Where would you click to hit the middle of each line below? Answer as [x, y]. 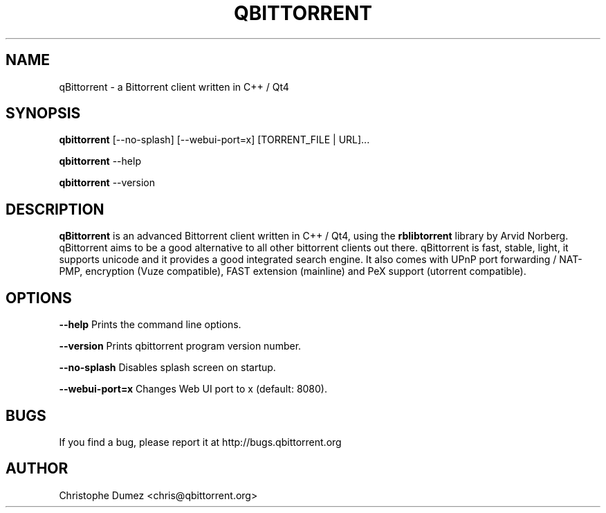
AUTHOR [37, 469]
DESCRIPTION [55, 209]
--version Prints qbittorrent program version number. [180, 346]
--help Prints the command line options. [150, 325]
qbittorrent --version [107, 183]
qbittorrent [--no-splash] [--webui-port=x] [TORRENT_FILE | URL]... [214, 140]
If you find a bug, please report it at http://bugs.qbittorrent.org [200, 442]
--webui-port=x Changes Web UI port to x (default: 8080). [193, 389]
